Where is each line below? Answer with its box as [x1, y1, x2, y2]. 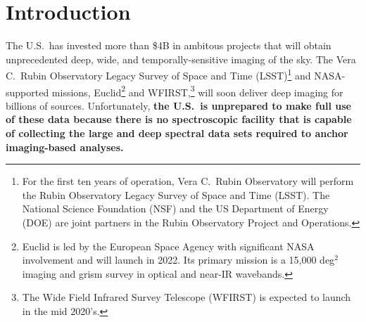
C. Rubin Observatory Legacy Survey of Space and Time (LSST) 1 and [6, 66, 311, 82]
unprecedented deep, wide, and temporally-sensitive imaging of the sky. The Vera [6, 51, 356, 66]
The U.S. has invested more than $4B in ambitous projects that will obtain [6, 38, 332, 53]
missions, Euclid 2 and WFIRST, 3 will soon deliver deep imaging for [51, 82, 343, 99]
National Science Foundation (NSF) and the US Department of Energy [22, 201, 329, 216]
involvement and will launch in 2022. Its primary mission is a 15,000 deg [22, 252, 335, 267]
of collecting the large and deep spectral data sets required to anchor [6, 126, 348, 140]
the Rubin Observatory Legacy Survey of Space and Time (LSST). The [22, 187, 330, 202]
